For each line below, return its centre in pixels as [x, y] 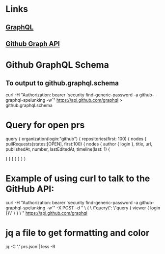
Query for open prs [45, 125]
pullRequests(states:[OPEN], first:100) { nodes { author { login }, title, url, [79, 144]
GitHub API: [30, 189]
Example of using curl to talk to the [78, 179]
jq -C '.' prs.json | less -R [30, 246]
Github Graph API [33, 43]
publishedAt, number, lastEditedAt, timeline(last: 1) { [58, 149]
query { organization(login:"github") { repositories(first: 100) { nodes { [76, 139]
